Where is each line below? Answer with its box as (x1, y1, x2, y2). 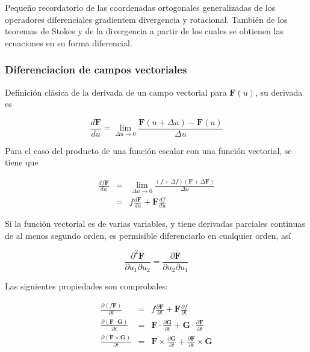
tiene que (5, 156, 39, 168)
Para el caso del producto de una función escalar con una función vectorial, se (5, 144, 292, 156)
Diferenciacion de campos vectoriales (5, 62, 187, 77)
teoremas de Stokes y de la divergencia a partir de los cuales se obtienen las (5, 25, 284, 37)
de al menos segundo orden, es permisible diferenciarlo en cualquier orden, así (5, 229, 291, 241)
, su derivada (255, 85, 303, 98)
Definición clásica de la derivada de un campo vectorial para (5, 85, 227, 98)
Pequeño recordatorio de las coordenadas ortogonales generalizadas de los (5, 1, 276, 13)
